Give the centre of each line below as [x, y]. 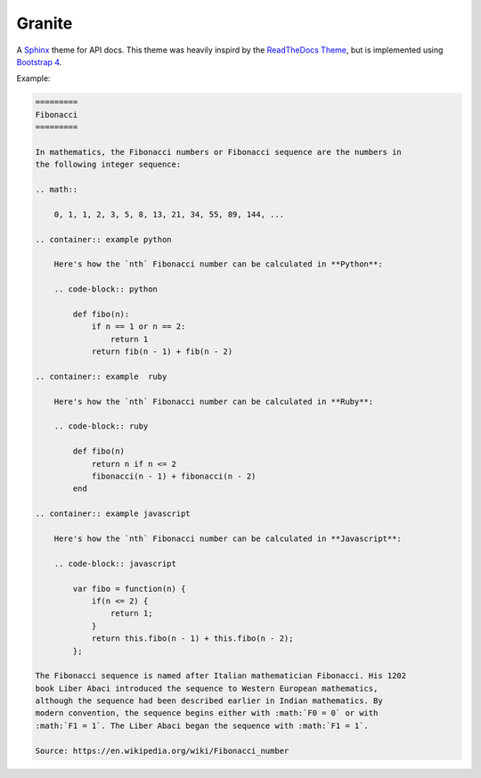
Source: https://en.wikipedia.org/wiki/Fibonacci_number [162, 750]
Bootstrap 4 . [39, 61]
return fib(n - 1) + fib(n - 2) [162, 352]
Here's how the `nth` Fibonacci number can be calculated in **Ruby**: [214, 401]
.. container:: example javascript [113, 514]
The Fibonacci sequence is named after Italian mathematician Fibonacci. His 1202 [221, 676]
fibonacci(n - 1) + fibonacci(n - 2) [174, 476]
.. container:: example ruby [101, 376]
